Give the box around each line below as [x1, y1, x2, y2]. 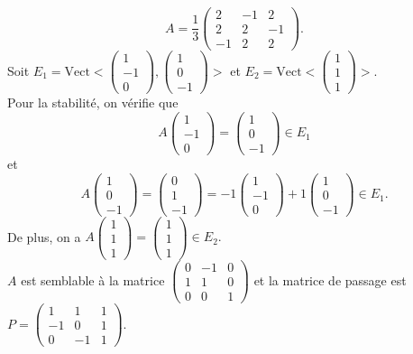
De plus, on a [7, 227, 81, 246]
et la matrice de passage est [253, 270, 407, 289]
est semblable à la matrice [21, 270, 165, 289]
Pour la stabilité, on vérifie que [7, 93, 179, 112]
